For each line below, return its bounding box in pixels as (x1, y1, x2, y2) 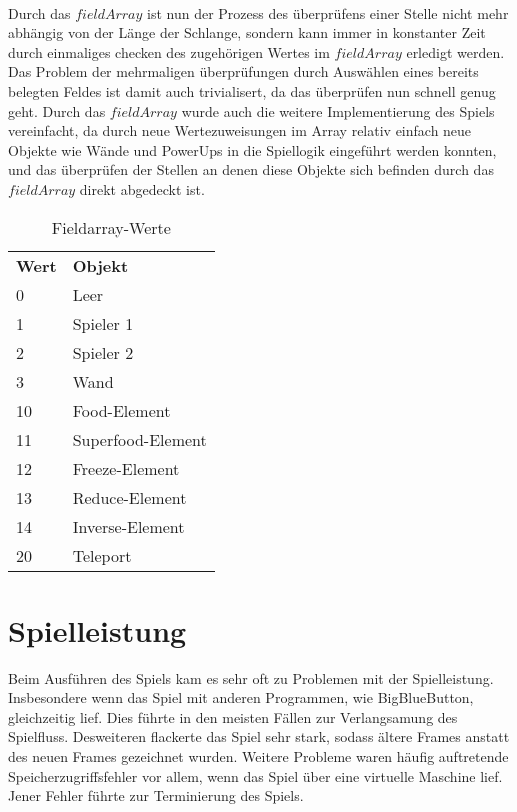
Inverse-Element (72, 514, 185, 538)
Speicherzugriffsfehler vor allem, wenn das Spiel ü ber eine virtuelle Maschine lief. (8, 765, 503, 786)
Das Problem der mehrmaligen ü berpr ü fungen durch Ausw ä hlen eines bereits (8, 61, 479, 82)
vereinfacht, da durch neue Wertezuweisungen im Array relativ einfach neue (8, 120, 472, 141)
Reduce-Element (72, 485, 187, 509)
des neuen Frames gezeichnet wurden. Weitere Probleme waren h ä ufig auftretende (8, 746, 509, 767)
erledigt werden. (406, 41, 505, 62)
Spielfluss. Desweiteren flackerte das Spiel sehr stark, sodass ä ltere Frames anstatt (8, 726, 510, 747)
